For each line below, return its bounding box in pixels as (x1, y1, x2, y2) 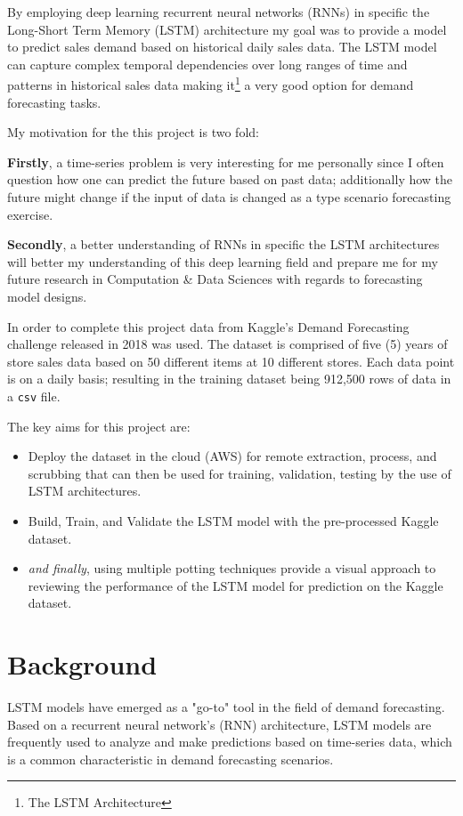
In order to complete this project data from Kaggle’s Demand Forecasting (7, 317, 410, 335)
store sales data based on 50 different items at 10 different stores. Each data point (7, 351, 455, 370)
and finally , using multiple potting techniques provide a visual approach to (28, 559, 436, 578)
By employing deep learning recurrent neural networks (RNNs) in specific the (7, 3, 430, 20)
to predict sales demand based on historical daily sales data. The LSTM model (7, 37, 437, 56)
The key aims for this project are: (7, 416, 191, 435)
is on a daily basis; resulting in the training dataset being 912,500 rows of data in (7, 369, 451, 388)
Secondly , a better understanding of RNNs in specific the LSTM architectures (7, 235, 440, 254)
